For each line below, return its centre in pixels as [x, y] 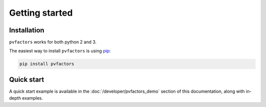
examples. [33, 98]
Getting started [41, 13]
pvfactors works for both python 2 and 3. [53, 42]
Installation [27, 30]
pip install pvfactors [47, 64]
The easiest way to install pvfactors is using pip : [60, 51]
